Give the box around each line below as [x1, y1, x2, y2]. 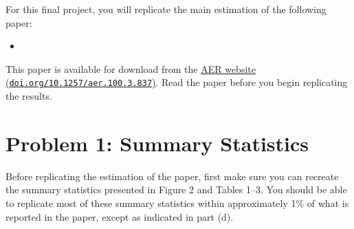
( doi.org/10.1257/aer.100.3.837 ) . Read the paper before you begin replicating [5, 75, 348, 89]
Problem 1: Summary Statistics [5, 129, 309, 157]
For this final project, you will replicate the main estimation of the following [5, 2, 327, 16]
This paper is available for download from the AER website [5, 61, 256, 76]
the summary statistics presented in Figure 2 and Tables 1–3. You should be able [5, 182, 347, 197]
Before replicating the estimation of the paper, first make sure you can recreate [5, 168, 339, 183]
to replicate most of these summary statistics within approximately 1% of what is [5, 195, 349, 210]
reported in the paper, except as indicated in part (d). [5, 209, 234, 223]
